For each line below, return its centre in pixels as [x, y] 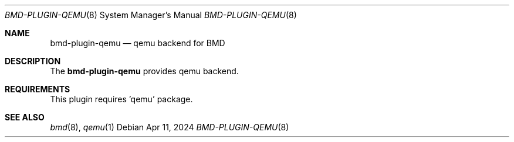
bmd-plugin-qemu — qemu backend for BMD [138, 43]
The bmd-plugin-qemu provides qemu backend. [144, 71]
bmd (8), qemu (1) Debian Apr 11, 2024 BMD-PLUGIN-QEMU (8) [170, 127]
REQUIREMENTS [38, 89]
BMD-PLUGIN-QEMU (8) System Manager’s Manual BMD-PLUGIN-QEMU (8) [151, 15]
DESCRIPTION [33, 61]
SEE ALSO [25, 117]
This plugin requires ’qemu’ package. [121, 99]
